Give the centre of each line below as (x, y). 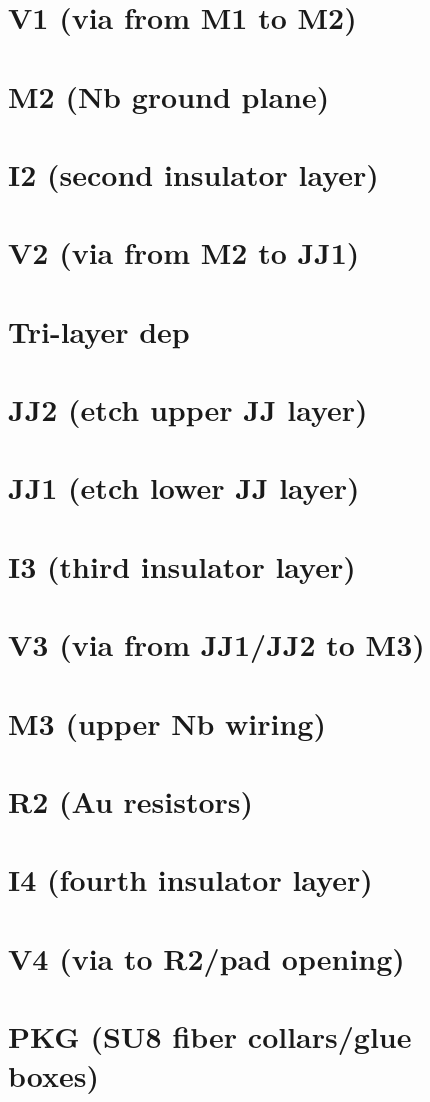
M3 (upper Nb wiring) (167, 722)
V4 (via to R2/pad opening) (206, 957)
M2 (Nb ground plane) (169, 95)
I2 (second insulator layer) (193, 173)
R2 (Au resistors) (131, 800)
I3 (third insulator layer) (182, 565)
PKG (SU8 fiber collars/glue (210, 1036)
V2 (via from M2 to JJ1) (184, 252)
